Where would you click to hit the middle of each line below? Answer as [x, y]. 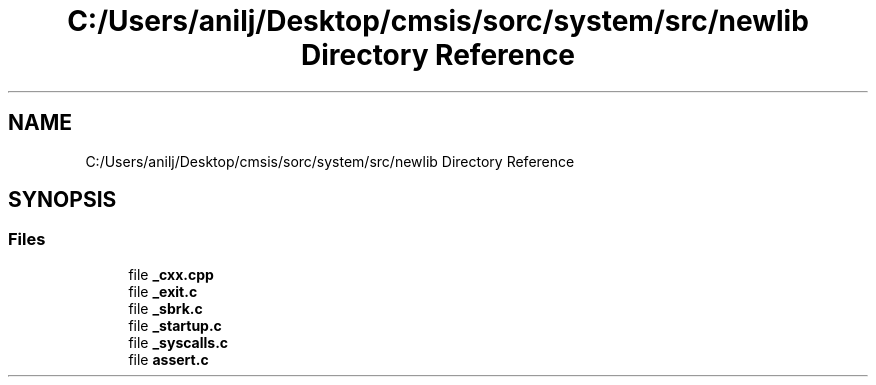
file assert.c [168, 359]
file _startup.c [175, 325]
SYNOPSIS [62, 200]
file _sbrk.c [165, 308]
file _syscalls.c [178, 342]
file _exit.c [163, 291]
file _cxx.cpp [171, 274]
